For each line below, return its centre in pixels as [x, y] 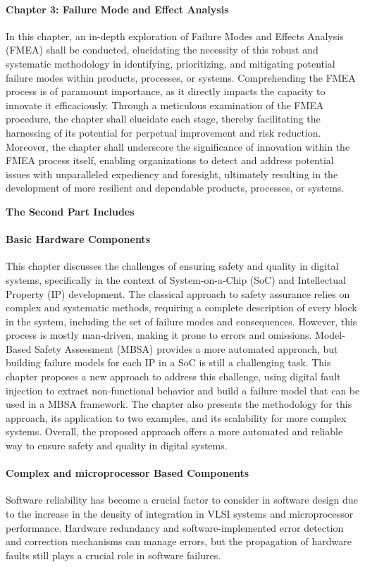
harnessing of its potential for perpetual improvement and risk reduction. [163, 132]
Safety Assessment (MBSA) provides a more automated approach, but [186, 348]
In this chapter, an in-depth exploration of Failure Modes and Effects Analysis [175, 36]
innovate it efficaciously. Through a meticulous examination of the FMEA [165, 105]
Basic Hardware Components [78, 239]
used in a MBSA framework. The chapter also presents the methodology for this [179, 404]
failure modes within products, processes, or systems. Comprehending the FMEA [181, 77]
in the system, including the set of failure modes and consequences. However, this [181, 321]
